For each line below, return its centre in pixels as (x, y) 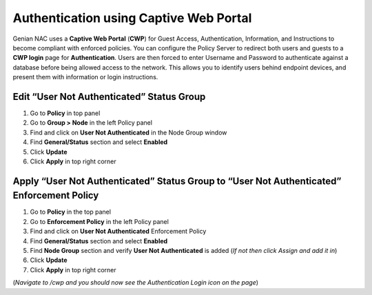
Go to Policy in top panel (65, 113)
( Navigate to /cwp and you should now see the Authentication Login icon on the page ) (135, 283)
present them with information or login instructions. (85, 77)
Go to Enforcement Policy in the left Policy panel (99, 221)
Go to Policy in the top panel (71, 212)
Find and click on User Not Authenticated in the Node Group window (128, 132)
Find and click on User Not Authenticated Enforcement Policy (118, 232)
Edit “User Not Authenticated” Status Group (109, 96)
